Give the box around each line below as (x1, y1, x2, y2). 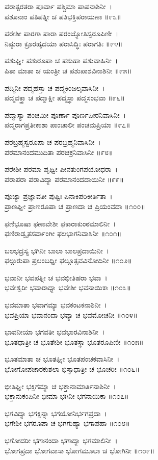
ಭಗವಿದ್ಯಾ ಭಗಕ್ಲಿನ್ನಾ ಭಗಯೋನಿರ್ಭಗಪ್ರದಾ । (5, 407, 107, 418)
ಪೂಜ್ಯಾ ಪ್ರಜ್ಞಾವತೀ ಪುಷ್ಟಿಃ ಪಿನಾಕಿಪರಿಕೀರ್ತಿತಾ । (5, 191, 113, 201)
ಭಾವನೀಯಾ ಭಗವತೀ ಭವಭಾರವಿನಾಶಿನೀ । (5, 326, 105, 337)
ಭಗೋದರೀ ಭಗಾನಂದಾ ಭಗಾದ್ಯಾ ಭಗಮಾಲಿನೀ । (5, 435, 118, 445)
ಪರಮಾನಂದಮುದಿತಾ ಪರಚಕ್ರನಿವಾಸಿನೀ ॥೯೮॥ (5, 146, 113, 157)
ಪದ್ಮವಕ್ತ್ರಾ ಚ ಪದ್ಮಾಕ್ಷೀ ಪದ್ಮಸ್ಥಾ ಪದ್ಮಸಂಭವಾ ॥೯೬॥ (5, 92, 125, 103)
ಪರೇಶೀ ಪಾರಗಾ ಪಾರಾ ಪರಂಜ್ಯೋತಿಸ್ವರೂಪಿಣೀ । (5, 28, 119, 39)
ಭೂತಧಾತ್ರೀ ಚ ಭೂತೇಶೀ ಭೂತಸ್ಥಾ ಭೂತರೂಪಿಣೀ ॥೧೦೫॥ (5, 336, 144, 347)
